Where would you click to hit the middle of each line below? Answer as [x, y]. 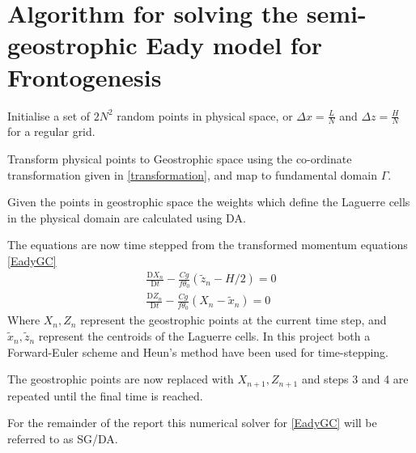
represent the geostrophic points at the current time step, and [233, 320]
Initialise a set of [49, 115]
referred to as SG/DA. [63, 438]
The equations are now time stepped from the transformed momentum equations [208, 245]
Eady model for [234, 45]
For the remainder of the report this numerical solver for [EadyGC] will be [192, 423]
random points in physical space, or [205, 115]
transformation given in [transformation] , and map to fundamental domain [192, 174]
